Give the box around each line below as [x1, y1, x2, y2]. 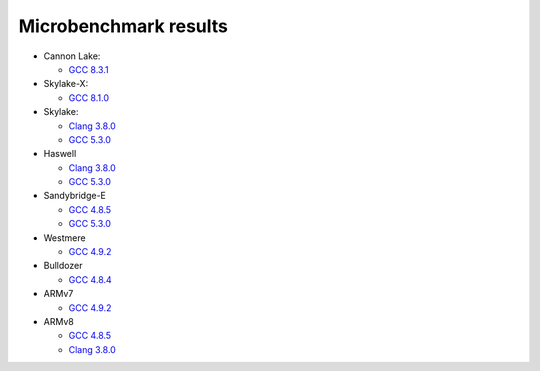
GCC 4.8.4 [68, 273, 112, 285]
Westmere [43, 231, 86, 244]
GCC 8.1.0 [68, 91, 110, 104]
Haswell [43, 148, 77, 160]
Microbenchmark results [18, 15, 229, 37]
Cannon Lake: [43, 50, 101, 62]
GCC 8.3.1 [68, 63, 109, 75]
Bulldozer [43, 260, 83, 272]
